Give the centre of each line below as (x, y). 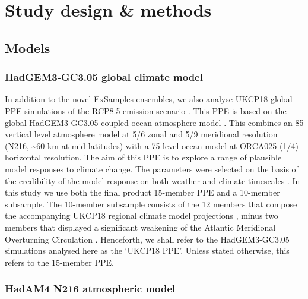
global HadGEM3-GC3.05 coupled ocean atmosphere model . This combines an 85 (154, 122)
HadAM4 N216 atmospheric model (90, 289)
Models (28, 47)
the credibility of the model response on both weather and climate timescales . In (153, 180)
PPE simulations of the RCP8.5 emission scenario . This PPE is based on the (146, 110)
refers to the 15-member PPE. (59, 262)
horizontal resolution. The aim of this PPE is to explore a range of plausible (143, 157)
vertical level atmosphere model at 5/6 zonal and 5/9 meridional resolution (141, 134)
